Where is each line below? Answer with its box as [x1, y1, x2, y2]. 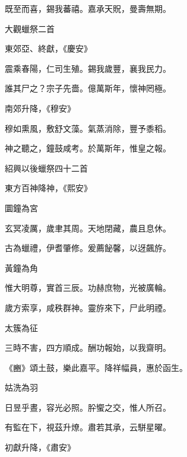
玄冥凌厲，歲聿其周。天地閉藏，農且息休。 [5, 221, 171, 234]
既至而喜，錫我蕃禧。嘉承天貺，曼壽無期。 [5, 2, 171, 14]
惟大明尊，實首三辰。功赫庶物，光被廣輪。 [5, 281, 171, 294]
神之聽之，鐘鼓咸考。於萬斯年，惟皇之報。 [5, 142, 171, 154]
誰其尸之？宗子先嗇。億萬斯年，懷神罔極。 [5, 82, 171, 94]
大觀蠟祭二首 [5, 22, 55, 34]
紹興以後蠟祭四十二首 [5, 161, 88, 174]
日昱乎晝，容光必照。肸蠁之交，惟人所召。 [5, 401, 171, 413]
